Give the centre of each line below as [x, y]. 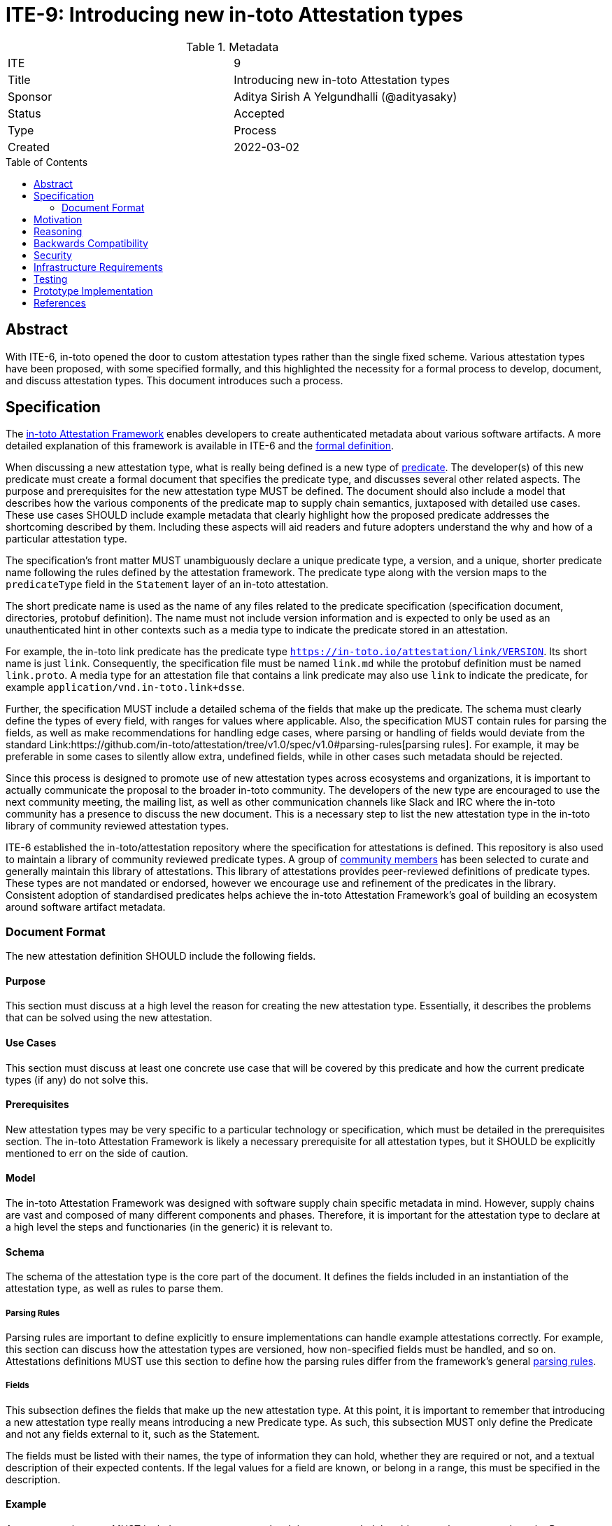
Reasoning [58, 231]
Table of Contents [47, 162]
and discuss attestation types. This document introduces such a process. [175, 380]
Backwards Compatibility [91, 243]
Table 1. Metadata [232, 47]
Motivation [58, 219]
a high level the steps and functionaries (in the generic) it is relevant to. [169, 1227]
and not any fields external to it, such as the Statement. [133, 1434]
